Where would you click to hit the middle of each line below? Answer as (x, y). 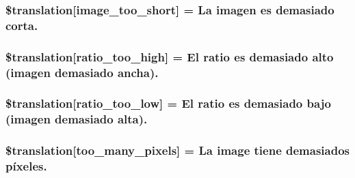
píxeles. (26, 166)
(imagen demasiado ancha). (82, 72)
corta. (22, 25)
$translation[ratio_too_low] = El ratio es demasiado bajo (168, 103)
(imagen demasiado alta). (77, 119)
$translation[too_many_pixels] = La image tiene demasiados (178, 150)
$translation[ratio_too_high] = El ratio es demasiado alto (170, 56)
